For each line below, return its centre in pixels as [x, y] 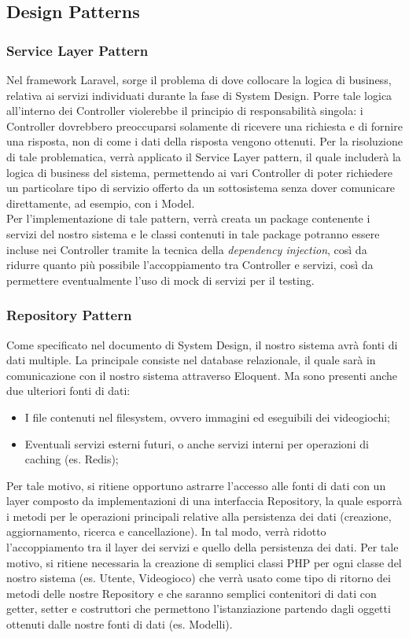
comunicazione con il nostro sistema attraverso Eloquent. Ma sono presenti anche [202, 375]
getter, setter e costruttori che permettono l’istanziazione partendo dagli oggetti [199, 608]
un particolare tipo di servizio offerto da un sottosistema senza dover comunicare [201, 188]
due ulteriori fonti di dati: [68, 391]
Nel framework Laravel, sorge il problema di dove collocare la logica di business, [199, 79]
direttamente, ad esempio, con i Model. [101, 203]
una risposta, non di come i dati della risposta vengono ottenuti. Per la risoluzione [204, 141]
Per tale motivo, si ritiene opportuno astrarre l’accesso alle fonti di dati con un [196, 485]
